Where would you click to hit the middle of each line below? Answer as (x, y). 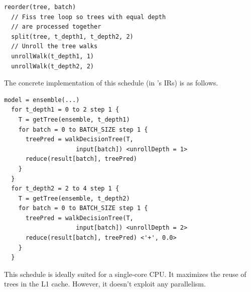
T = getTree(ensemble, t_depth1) (74, 119)
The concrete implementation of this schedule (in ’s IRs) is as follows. (111, 83)
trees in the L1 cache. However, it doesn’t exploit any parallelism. (105, 284)
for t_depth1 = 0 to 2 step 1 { (65, 110)
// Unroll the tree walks (54, 46)
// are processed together (56, 27)
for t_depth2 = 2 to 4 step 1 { (65, 189)
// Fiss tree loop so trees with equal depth (89, 17)
